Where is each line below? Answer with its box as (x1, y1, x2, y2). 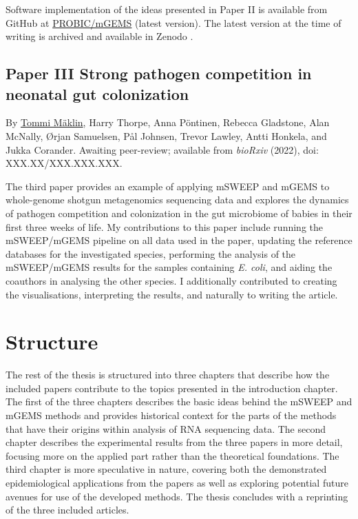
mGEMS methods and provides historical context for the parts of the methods (6, 408, 337, 422)
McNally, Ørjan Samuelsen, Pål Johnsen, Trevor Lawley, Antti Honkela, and (6, 128, 327, 143)
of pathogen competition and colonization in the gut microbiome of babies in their (6, 205, 352, 220)
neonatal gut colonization (6, 83, 189, 104)
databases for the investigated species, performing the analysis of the (6, 246, 296, 261)
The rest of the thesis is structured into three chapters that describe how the (6, 367, 330, 382)
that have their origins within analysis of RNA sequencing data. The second (6, 421, 326, 436)
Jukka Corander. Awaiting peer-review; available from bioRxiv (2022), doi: (6, 142, 319, 156)
